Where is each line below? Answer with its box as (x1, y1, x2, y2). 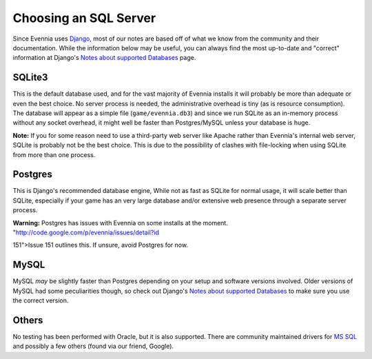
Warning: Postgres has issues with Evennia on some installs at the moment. (12, 218, 229, 227)
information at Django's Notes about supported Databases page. (12, 54, 196, 62)
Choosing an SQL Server (12, 10, 156, 25)
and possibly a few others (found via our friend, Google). (12, 342, 174, 351)
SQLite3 (12, 72, 48, 83)
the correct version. (12, 296, 69, 305)
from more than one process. (12, 150, 96, 158)
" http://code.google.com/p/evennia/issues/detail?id (12, 228, 160, 237)
